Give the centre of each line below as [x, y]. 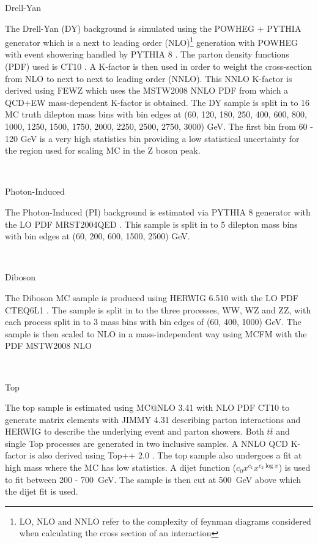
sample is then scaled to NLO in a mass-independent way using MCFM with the [156, 333]
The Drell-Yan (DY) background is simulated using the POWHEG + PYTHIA [153, 28]
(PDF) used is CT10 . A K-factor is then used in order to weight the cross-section [159, 66]
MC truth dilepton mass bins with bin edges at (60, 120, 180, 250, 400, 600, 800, [156, 114]
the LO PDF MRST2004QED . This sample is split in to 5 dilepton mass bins [151, 224]
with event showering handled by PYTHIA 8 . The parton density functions [147, 54]
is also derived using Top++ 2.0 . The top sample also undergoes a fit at [166, 455]
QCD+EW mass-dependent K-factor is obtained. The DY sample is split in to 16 [157, 102]
